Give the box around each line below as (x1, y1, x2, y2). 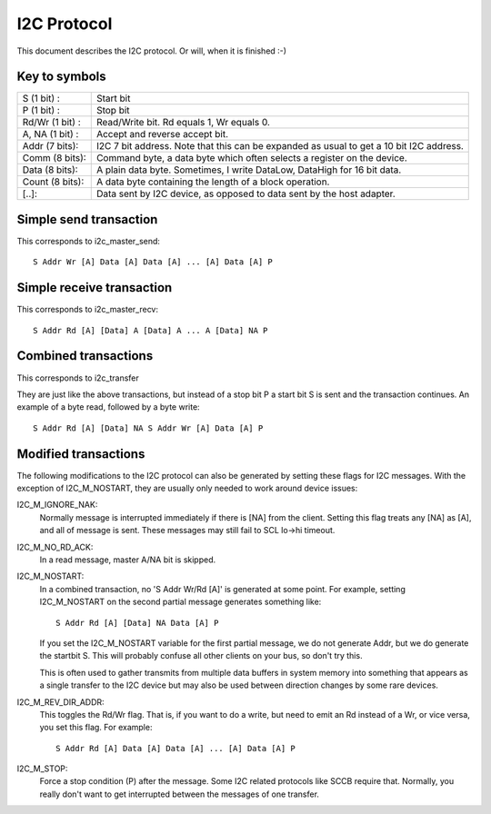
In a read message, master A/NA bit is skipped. (39, 554, 216, 565)
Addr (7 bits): (22, 140, 79, 153)
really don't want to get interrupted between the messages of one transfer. (39, 789, 320, 799)
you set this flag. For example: (39, 722, 153, 733)
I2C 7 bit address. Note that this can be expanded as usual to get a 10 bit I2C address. (95, 140, 464, 153)
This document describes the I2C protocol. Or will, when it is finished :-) (16, 45, 286, 56)
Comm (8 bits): (22, 152, 86, 164)
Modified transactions (16, 446, 145, 462)
